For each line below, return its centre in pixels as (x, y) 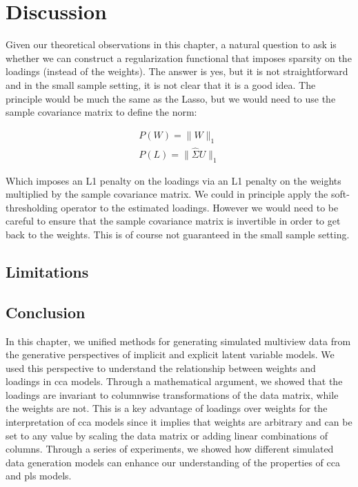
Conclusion (46, 312)
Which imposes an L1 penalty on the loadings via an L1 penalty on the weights (173, 180)
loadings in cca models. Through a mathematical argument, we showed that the (174, 381)
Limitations (47, 271)
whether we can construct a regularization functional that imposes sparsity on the (179, 58)
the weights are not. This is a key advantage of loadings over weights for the (167, 408)
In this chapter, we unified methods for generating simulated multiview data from (178, 341)
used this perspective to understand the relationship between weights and (161, 367)
